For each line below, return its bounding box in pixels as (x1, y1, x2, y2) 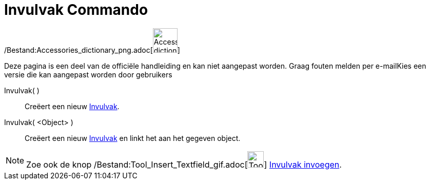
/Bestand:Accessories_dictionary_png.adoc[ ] (4, 45, 180, 54)
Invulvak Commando (4, 1, 148, 18)
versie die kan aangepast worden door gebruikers (4, 70, 172, 79)
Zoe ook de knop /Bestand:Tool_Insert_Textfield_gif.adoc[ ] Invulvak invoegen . (26, 159, 342, 170)
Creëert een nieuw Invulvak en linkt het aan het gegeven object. (25, 133, 241, 142)
